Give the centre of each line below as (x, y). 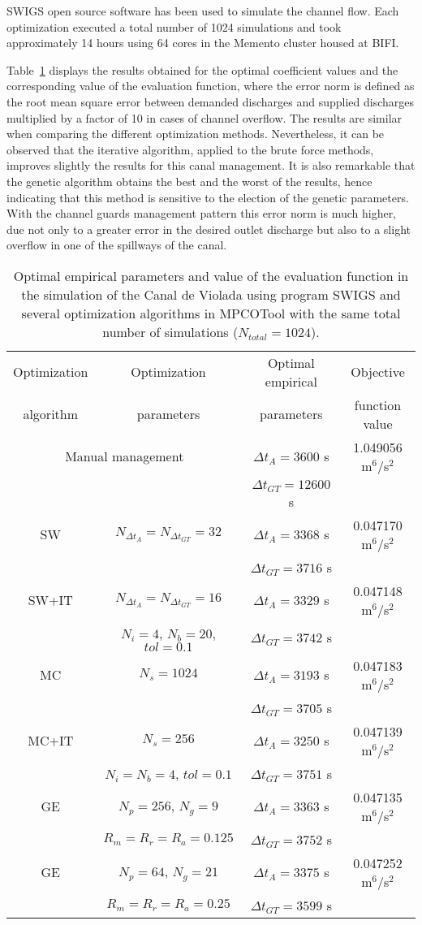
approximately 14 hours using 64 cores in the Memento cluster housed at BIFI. (203, 43)
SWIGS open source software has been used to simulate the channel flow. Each (203, 11)
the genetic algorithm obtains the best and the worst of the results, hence (189, 181)
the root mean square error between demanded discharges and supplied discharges (210, 101)
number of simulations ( (170, 331)
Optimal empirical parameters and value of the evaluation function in (211, 275)
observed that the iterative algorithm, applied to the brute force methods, (190, 149)
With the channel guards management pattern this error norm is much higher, (202, 213)
